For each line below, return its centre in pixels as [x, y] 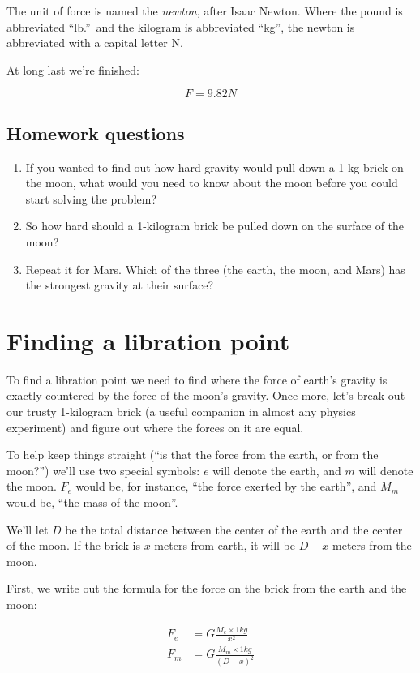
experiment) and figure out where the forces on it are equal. [155, 427]
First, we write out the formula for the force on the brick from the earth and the [207, 588]
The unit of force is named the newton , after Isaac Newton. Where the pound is [205, 11]
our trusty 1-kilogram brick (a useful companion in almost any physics [181, 412]
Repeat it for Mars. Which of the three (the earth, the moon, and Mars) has [215, 269]
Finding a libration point [148, 340]
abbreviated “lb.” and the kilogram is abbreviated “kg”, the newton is [181, 26]
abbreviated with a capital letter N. [95, 43]
